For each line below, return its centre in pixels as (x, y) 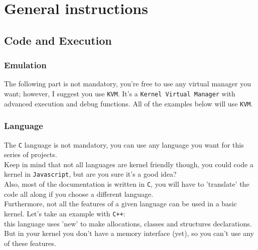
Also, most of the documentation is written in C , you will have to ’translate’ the (127, 184)
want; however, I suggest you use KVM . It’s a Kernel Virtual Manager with (120, 93)
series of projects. (31, 154)
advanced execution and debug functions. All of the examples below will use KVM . (128, 103)
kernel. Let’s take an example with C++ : (65, 213)
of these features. (30, 243)
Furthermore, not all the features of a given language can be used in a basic (120, 204)
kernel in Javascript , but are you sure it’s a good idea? (90, 174)
